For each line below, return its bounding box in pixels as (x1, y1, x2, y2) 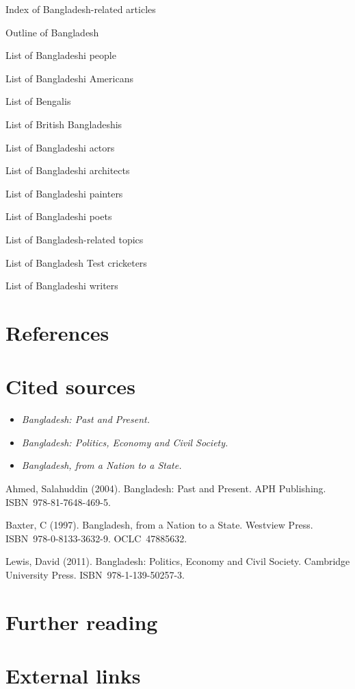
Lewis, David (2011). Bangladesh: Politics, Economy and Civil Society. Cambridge (5, 554, 350, 568)
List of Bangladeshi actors (5, 140, 115, 154)
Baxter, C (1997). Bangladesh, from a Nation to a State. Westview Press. (5, 518, 313, 532)
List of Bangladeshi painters (5, 186, 123, 200)
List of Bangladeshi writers (5, 278, 118, 293)
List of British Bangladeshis (5, 117, 122, 131)
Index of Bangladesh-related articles (5, 2, 156, 16)
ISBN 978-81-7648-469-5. (5, 494, 111, 509)
